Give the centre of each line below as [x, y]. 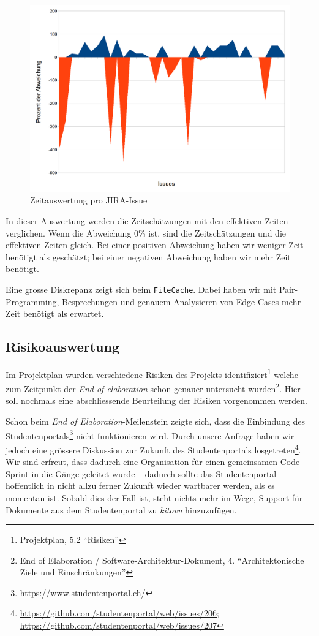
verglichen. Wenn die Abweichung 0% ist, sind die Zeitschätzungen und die [146, 233]
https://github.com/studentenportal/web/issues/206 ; [119, 613]
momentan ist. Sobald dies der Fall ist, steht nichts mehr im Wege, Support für [154, 497]
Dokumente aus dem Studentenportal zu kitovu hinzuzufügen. [121, 509]
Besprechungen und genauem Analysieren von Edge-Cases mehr [182, 301]
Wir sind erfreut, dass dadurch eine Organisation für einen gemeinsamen [141, 462]
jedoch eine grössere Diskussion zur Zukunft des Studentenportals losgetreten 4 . [153, 449]
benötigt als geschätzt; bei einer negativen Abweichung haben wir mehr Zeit [148, 256]
